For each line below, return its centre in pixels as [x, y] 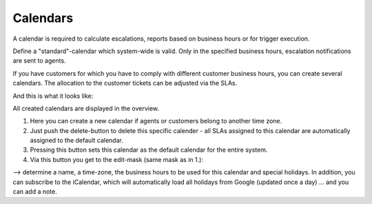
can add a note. [35, 192]
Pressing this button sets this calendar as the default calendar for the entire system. [149, 150]
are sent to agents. [39, 61]
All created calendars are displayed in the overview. [86, 108]
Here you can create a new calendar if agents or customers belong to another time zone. [156, 121]
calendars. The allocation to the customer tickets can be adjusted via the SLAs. [125, 83]
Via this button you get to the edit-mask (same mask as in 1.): [116, 159]
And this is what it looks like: [53, 96]
